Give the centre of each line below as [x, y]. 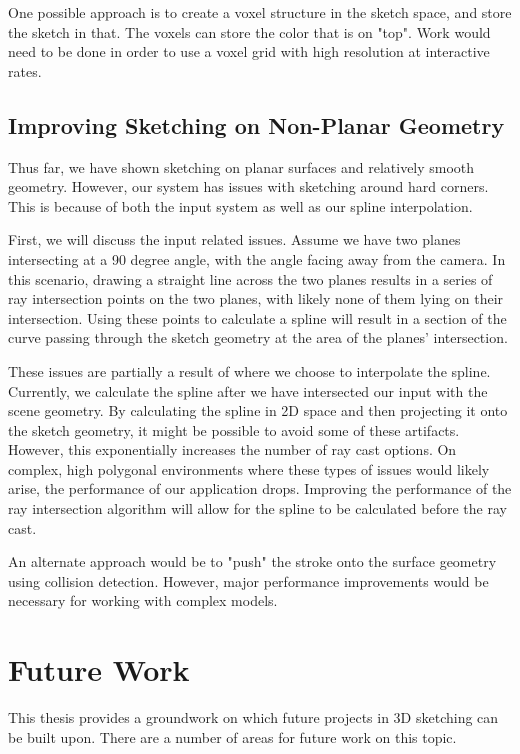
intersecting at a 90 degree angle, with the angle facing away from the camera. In [257, 258]
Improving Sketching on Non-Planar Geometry [256, 124]
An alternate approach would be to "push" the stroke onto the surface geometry [252, 561]
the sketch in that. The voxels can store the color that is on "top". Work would [249, 31]
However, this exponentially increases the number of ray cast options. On [232, 449]
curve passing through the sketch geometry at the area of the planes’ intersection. [258, 337]
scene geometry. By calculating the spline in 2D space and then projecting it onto [258, 410]
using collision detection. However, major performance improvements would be [248, 580]
